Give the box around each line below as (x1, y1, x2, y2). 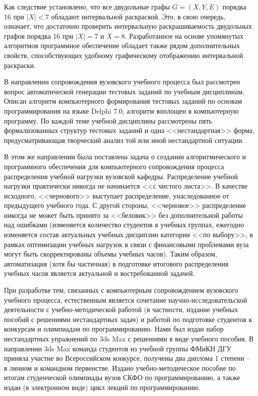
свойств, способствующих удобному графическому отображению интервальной (4, 50, 244, 60)
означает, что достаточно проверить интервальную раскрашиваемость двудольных (4, 21, 252, 31)
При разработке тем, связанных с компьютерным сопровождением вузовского (4, 285, 239, 295)
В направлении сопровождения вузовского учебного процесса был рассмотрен (4, 76, 240, 87)
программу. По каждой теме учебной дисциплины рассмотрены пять (4, 115, 212, 126)
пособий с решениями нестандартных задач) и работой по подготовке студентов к (4, 314, 253, 324)
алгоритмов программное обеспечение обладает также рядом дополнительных (4, 40, 240, 51)
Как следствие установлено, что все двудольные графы (4, 1, 170, 11)
